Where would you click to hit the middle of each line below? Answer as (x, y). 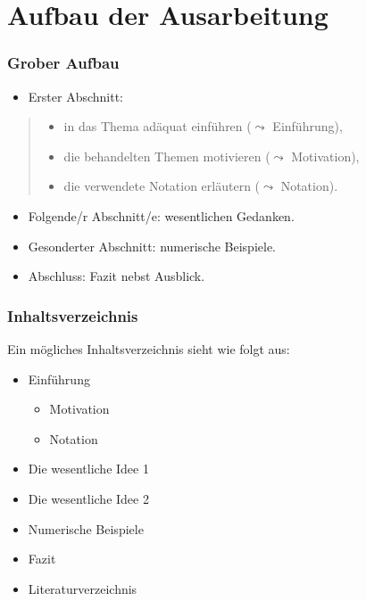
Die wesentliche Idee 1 (88, 469)
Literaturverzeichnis (83, 588)
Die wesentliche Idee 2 (88, 498)
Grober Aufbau (63, 63)
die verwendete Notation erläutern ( (162, 186)
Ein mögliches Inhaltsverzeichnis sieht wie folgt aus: (149, 348)
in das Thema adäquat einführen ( (158, 126)
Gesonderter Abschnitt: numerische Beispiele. (152, 246)
